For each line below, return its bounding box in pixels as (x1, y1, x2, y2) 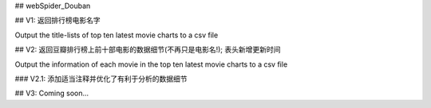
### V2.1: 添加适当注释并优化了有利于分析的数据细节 (14, 74, 188, 83)
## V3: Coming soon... (14, 88, 89, 98)
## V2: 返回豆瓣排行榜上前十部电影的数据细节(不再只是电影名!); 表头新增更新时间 (14, 44, 281, 55)
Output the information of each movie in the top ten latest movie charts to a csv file (14, 60, 288, 69)
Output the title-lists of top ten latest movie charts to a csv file (14, 30, 219, 40)
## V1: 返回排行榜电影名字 (14, 16, 101, 25)
